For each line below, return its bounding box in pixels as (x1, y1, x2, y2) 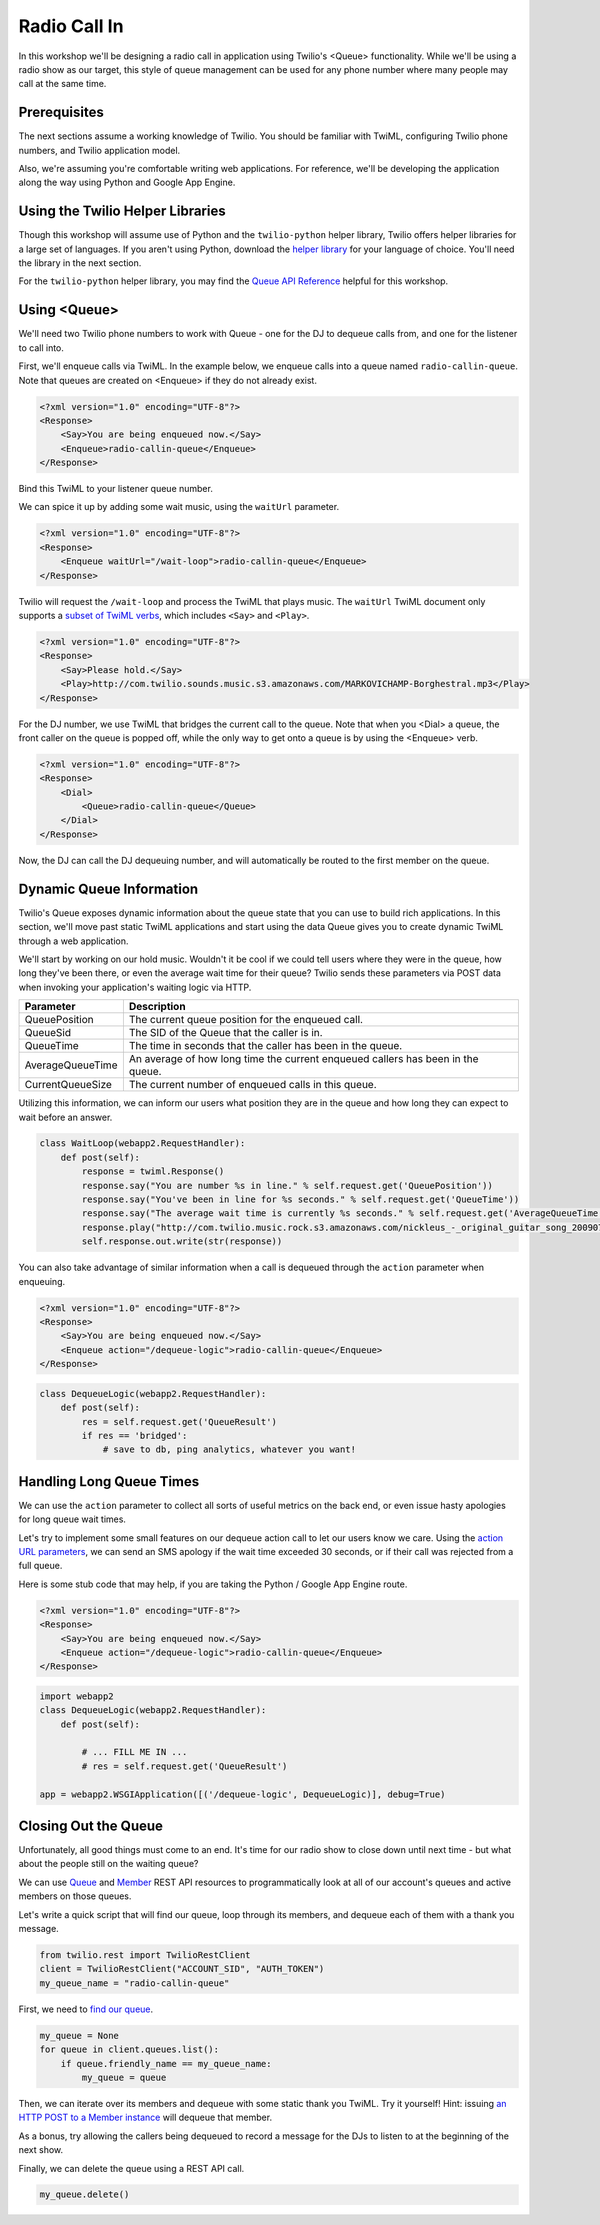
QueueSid (24, 1026, 72, 1040)
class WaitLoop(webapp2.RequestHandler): (39, 1138, 246, 1149)
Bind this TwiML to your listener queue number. (18, 483, 214, 495)
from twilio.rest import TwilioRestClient (39, 1950, 251, 1961)
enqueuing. (18, 1275, 66, 1287)
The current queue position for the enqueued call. (128, 1013, 364, 1027)
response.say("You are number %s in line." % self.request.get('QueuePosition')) (81, 1180, 494, 1191)
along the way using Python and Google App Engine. (18, 176, 236, 189)
